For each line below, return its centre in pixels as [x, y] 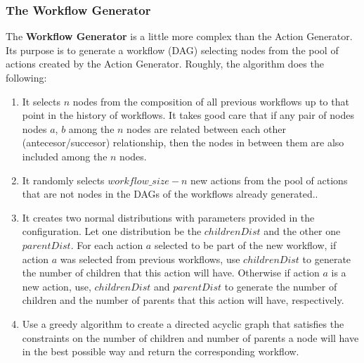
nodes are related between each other [206, 128]
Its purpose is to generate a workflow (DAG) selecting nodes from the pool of [172, 50]
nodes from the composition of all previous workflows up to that [211, 101]
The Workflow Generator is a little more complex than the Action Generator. [179, 36]
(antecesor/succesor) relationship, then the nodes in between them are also [183, 142]
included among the [65, 156]
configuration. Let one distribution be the [112, 231]
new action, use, [57, 286]
